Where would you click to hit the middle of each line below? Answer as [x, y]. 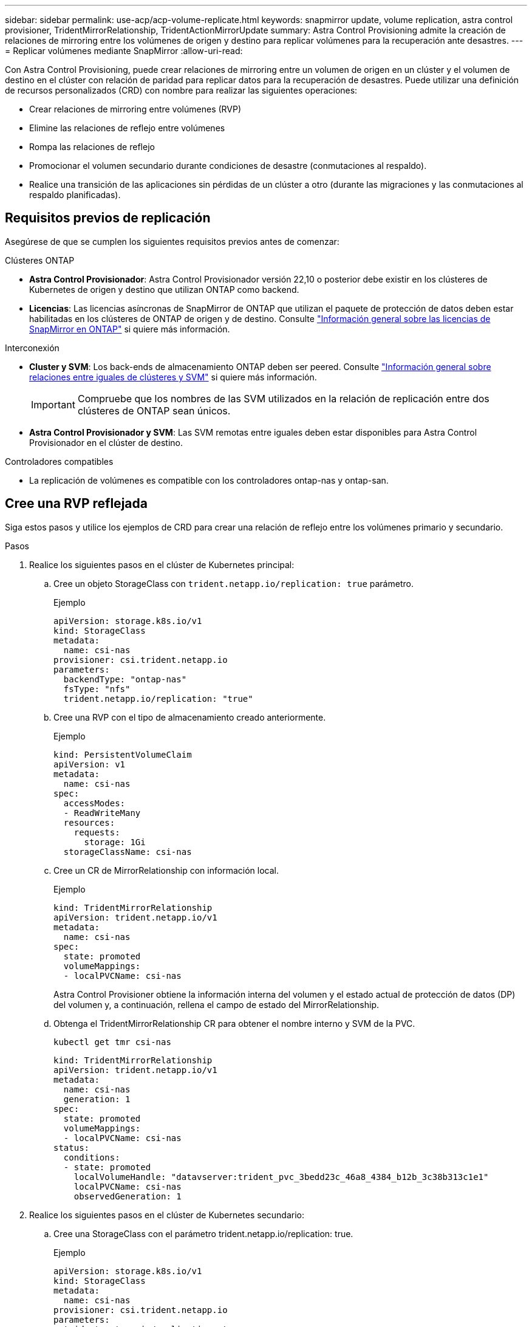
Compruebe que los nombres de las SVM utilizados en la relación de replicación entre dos [283, 398]
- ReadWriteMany [102, 813]
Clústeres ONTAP [40, 260]
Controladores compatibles [59, 461]
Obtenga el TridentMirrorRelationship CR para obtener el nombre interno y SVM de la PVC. [234, 1023]
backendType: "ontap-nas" [125, 679]
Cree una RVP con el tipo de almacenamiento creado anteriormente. [190, 717]
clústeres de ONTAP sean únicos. [154, 410]
